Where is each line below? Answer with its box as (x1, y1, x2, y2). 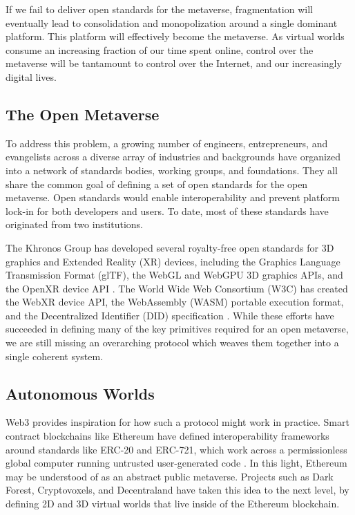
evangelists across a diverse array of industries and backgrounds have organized (6, 149, 341, 164)
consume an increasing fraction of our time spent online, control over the (6, 42, 314, 57)
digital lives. (6, 69, 57, 84)
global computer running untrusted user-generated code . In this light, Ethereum (6, 456, 347, 470)
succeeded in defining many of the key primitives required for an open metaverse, (6, 321, 349, 336)
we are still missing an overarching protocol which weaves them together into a (6, 335, 339, 350)
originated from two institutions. (6, 217, 143, 232)
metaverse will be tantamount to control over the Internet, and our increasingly (6, 56, 342, 71)
